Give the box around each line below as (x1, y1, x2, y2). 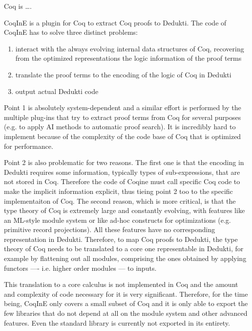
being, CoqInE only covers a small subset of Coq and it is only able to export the (4, 298, 248, 308)
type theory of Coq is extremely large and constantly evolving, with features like (4, 205, 245, 215)
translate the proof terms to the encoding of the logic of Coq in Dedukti (15, 69, 231, 79)
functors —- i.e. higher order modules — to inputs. (4, 262, 157, 273)
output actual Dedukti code (15, 86, 99, 96)
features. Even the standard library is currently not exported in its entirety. (4, 317, 230, 328)
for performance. (4, 141, 53, 151)
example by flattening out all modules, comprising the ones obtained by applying (4, 253, 247, 263)
